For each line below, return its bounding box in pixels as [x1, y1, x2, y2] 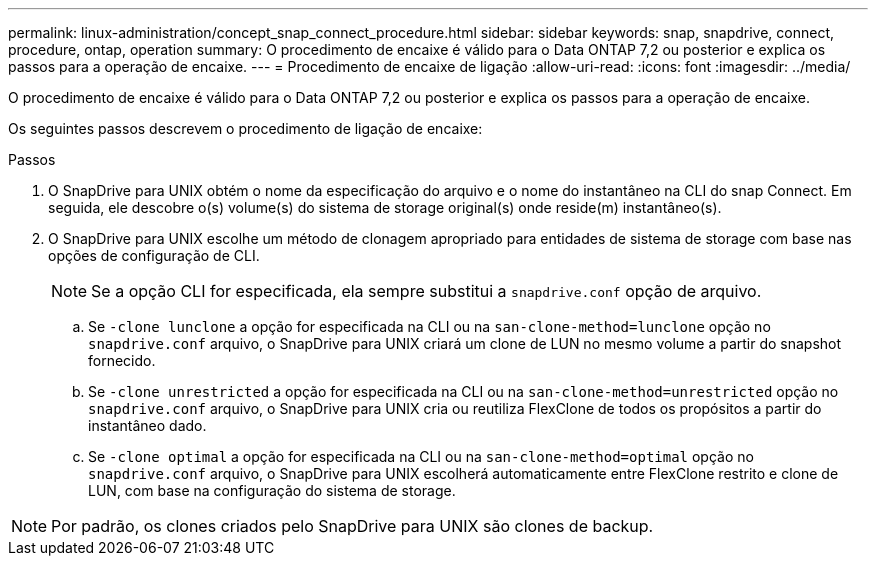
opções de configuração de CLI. [48, 247, 260, 264]
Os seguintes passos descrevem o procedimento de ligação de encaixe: [8, 120, 483, 137]
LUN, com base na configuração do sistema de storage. [88, 482, 456, 499]
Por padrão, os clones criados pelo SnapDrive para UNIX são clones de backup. [51, 516, 654, 536]
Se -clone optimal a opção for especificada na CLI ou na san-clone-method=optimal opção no [88, 448, 754, 465]
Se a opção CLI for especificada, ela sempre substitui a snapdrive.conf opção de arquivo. [91, 281, 762, 301]
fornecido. [88, 352, 156, 369]
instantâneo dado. [88, 417, 207, 434]
